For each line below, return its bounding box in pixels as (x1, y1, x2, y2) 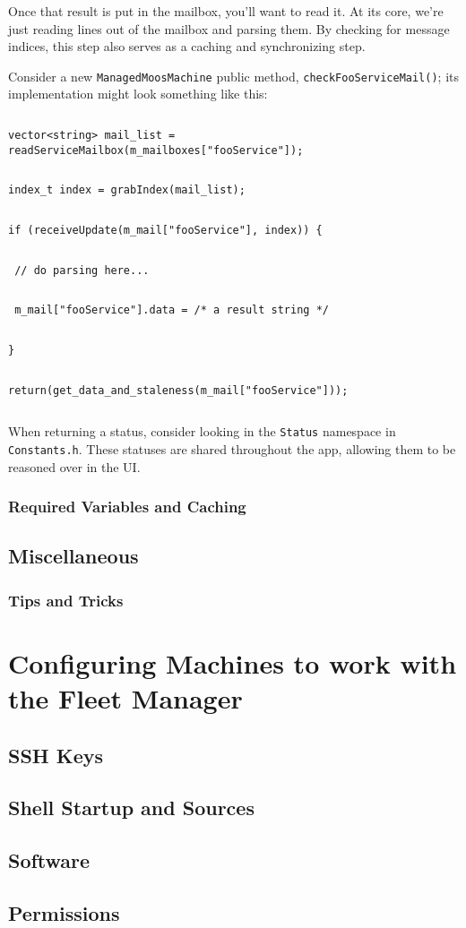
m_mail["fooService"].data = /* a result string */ (14, 304, 329, 317)
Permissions (8, 898, 120, 926)
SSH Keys (8, 741, 104, 769)
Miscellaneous (8, 542, 139, 570)
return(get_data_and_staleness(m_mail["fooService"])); (8, 383, 349, 397)
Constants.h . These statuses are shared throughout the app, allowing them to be (8, 439, 456, 458)
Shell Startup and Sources (8, 794, 255, 821)
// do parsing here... (14, 263, 150, 277)
